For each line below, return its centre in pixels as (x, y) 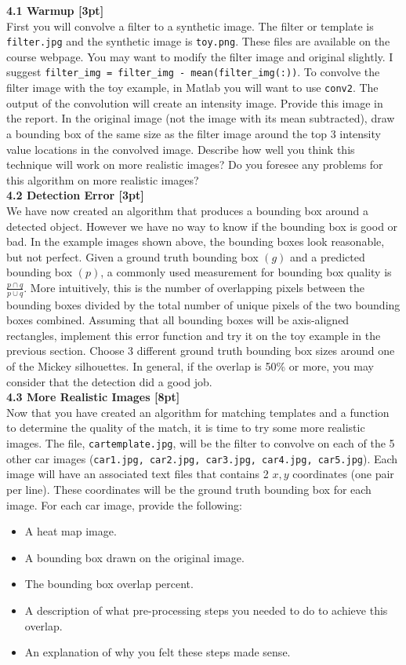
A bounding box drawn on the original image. (134, 557)
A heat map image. (71, 531)
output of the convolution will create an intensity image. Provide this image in (195, 102)
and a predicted (328, 256)
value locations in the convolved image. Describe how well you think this (181, 149)
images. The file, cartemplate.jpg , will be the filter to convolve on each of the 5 (201, 443)
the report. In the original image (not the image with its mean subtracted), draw (201, 118)
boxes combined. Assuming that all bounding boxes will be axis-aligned (178, 320)
